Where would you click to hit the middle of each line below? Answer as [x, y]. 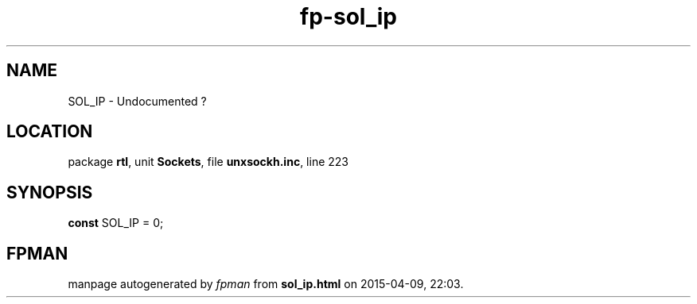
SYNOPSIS [50, 192]
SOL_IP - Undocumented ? [137, 101]
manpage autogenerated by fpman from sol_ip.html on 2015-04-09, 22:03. [266, 284]
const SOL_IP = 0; [116, 223]
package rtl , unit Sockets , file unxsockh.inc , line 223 [208, 162]
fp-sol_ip [348, 17]
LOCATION [50, 132]
